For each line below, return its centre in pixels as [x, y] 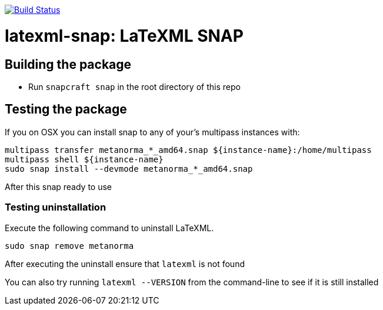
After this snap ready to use [59, 186]
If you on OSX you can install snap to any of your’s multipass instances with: [152, 132]
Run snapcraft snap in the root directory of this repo [134, 86]
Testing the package [66, 109]
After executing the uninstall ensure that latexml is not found [125, 264]
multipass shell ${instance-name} [84, 159]
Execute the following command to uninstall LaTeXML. [109, 228]
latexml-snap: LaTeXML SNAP [124, 36]
